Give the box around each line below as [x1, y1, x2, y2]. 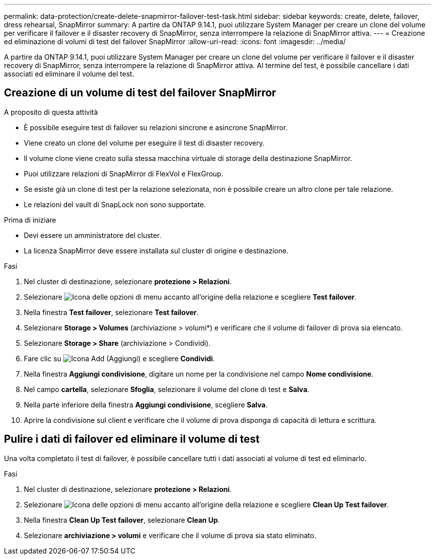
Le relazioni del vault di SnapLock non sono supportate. [24, 200, 206, 209]
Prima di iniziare [4, 215, 56, 224]
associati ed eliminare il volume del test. [4, 70, 135, 78]
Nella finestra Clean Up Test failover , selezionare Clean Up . [24, 515, 220, 524]
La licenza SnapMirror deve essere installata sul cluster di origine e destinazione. [24, 246, 289, 255]
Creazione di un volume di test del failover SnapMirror [4, 86, 276, 99]
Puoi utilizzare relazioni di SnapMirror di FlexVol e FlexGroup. [24, 169, 223, 178]
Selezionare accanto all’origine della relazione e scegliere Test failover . [24, 292, 357, 301]
